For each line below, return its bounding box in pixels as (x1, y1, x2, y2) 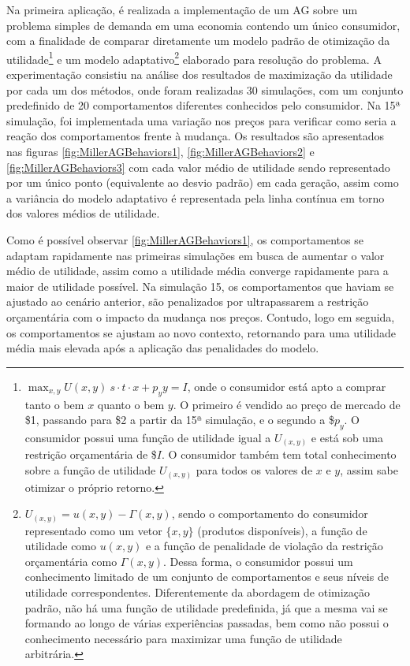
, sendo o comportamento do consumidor (171, 505, 368, 522)
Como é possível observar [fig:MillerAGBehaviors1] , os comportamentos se (6, 231, 363, 247)
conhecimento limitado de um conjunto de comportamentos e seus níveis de (24, 568, 389, 585)
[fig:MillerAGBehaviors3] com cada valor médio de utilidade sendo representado (6, 158, 390, 175)
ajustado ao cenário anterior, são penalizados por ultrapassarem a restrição (6, 293, 369, 310)
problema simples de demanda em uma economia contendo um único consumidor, (6, 17, 401, 33)
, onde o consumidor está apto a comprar (187, 378, 386, 394)
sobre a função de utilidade (24, 462, 156, 478)
